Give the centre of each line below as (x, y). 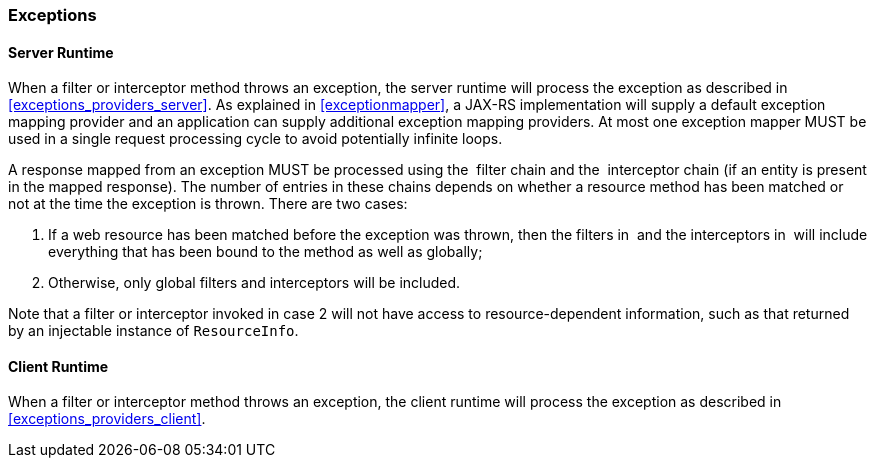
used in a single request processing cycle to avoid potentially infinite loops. (255, 139)
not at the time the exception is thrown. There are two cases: (208, 204)
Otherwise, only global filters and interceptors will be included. (254, 283)
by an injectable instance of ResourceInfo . (153, 331)
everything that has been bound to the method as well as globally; (265, 252)
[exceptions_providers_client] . (107, 419)
